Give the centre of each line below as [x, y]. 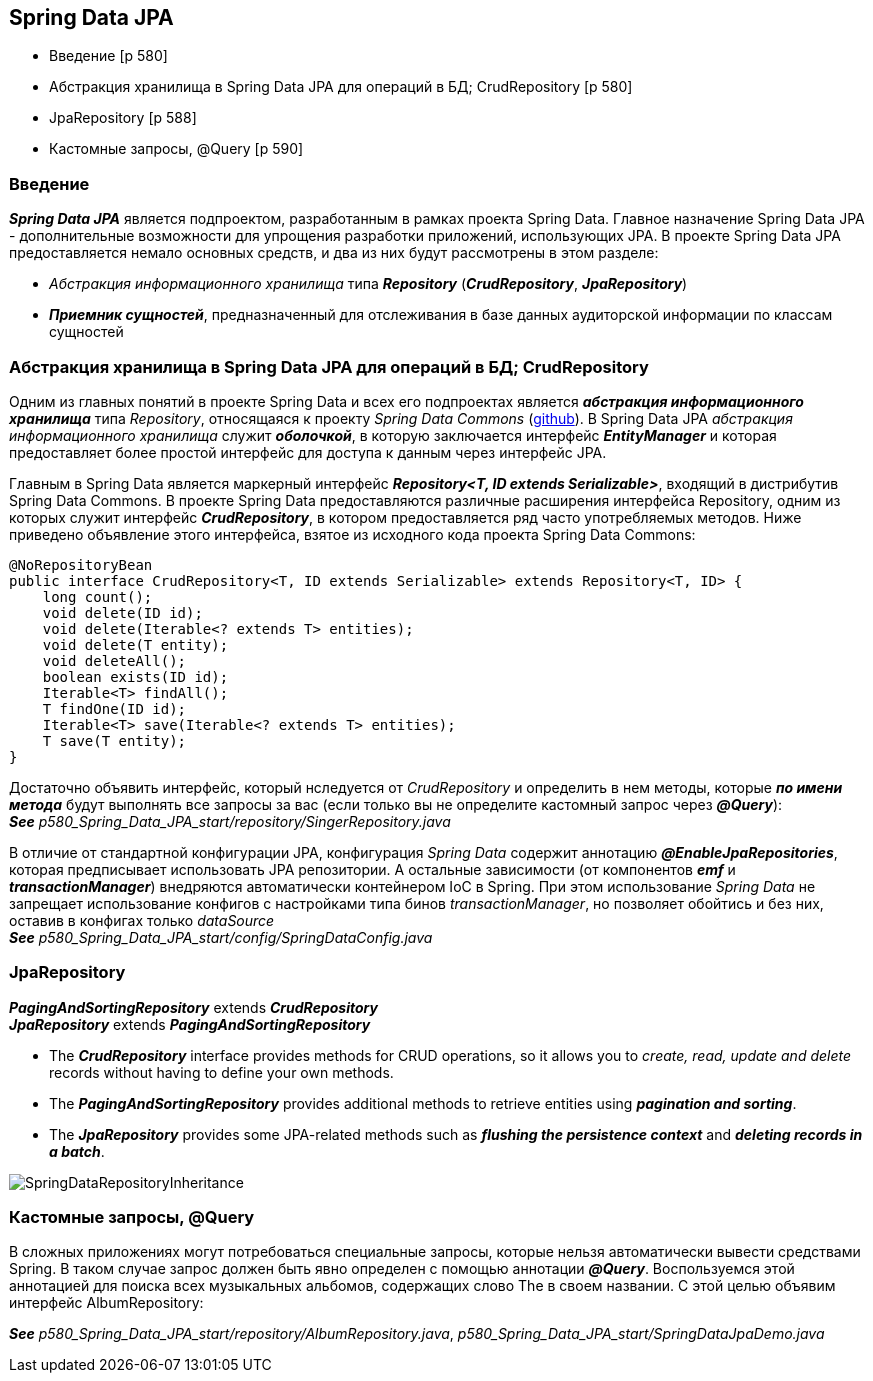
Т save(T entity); [114, 740]
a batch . [77, 1151]
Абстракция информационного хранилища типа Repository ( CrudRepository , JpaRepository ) [368, 284]
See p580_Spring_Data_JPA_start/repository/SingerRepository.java [230, 821]
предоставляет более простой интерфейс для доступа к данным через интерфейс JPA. [308, 452]
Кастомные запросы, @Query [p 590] [176, 149]
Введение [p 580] [108, 56]
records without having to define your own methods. [221, 1072]
